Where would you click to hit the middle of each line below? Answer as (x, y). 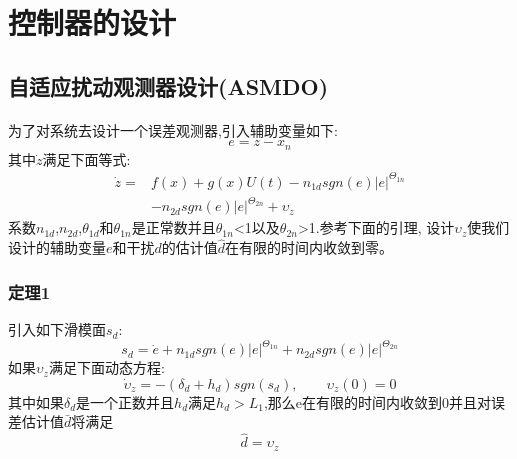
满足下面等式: (86, 158)
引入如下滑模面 (57, 329)
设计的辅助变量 (57, 247)
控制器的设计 (92, 22)
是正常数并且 (173, 227)
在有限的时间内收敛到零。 (309, 247)
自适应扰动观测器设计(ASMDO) (168, 85)
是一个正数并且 (125, 401)
